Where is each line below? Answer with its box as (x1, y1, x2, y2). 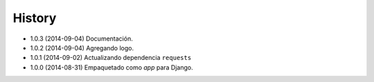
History (12, 10, 57, 25)
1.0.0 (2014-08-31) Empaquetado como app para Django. (30, 63, 193, 72)
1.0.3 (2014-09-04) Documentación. (30, 34, 133, 43)
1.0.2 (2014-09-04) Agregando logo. (30, 43, 134, 52)
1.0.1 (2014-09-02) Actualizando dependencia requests (30, 54, 192, 62)
